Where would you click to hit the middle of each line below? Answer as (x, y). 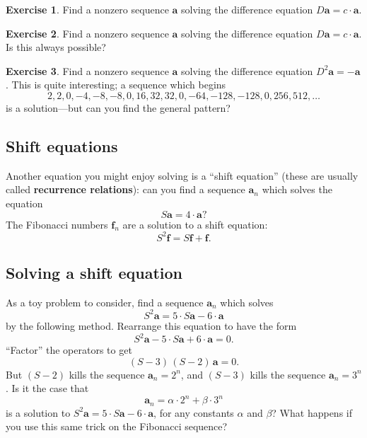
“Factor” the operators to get (69, 350)
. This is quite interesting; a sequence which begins (116, 85)
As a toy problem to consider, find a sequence (105, 302)
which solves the (297, 189)
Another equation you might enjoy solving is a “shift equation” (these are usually (182, 175)
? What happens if (312, 412)
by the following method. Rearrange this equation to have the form (151, 325)
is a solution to (38, 412)
